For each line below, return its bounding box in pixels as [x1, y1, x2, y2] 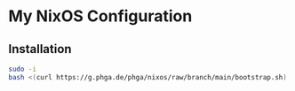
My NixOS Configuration [8, 6, 193, 27]
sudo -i [8, 64, 37, 73]
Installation [8, 42, 72, 57]
